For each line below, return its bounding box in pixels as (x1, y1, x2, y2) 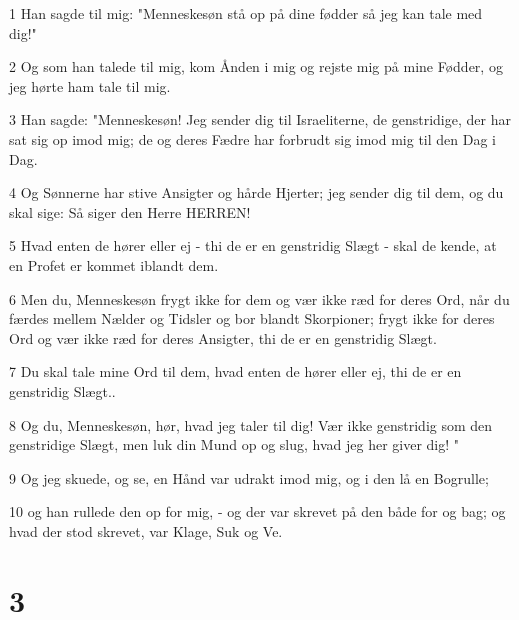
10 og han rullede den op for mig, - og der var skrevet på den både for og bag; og (9, 501, 506, 522)
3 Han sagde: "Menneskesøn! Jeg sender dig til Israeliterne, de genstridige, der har (9, 109, 511, 130)
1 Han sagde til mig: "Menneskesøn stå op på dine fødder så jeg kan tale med (9, 3, 483, 23)
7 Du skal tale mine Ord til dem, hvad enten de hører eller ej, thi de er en (9, 361, 462, 382)
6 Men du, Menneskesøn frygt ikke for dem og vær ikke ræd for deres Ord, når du (9, 288, 510, 309)
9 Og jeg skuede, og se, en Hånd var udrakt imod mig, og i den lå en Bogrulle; (9, 467, 489, 488)
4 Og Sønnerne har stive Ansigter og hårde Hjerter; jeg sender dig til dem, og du (9, 182, 504, 203)
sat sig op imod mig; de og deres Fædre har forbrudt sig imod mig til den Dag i (9, 128, 497, 149)
